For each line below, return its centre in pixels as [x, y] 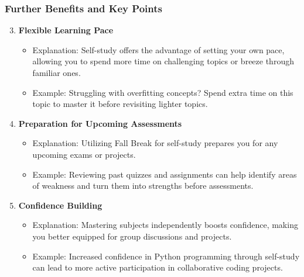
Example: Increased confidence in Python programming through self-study [166, 256]
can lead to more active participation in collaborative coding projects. [158, 267]
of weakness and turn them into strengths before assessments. [143, 186]
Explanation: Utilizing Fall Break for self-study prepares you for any [155, 143]
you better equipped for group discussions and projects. [132, 236]
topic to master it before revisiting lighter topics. [120, 104]
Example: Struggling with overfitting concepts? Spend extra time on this [163, 92]
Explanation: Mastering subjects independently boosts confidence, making [165, 225]
